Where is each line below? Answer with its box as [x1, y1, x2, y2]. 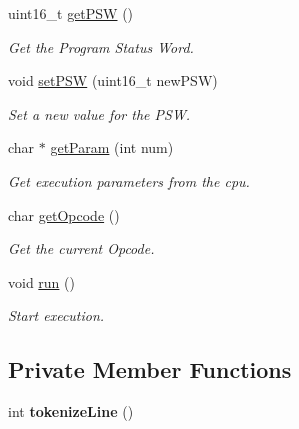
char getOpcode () [8, 204, 120, 225]
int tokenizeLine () [8, 401, 134, 422]
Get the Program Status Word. [8, 36, 194, 57]
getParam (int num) [50, 137, 174, 158]
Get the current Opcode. [8, 238, 155, 259]
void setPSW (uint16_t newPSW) [8, 70, 218, 91]
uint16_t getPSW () [8, 3, 134, 23]
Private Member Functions [8, 354, 292, 385]
